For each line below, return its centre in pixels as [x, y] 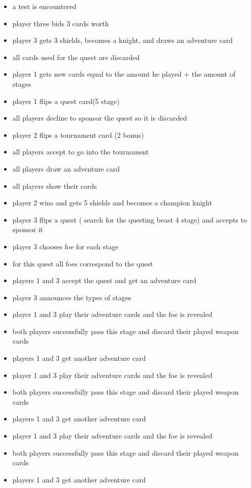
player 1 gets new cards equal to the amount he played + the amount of [124, 74]
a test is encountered [44, 6]
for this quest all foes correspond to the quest [83, 263]
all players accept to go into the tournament [81, 152]
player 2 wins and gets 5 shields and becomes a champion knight [112, 203]
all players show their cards [55, 185]
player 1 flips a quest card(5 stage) [66, 101]
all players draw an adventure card [66, 168]
